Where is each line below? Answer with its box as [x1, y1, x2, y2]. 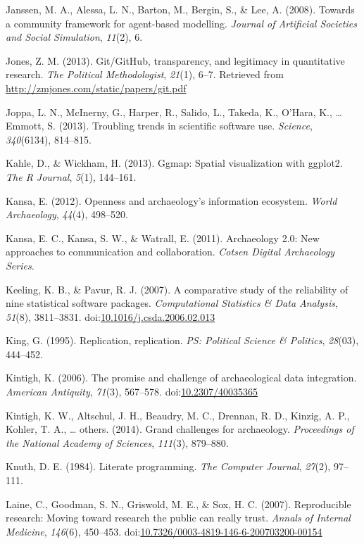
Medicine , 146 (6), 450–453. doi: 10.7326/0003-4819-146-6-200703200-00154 [6, 524, 322, 538]
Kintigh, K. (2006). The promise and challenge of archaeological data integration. [6, 370, 357, 385]
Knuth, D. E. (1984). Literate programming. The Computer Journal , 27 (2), [6, 459, 331, 474]
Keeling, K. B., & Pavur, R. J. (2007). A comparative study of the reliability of [6, 282, 349, 296]
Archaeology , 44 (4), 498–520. [6, 207, 128, 222]
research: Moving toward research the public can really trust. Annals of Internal [6, 510, 351, 525]
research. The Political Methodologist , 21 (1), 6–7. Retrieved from [6, 67, 284, 82]
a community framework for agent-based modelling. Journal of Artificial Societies [6, 15, 357, 30]
